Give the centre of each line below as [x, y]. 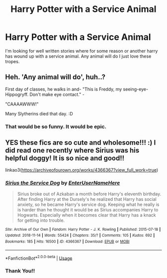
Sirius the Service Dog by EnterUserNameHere [63, 183]
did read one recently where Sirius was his [72, 150]
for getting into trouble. [41, 220]
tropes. [12, 61]
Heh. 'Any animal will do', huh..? [55, 77]
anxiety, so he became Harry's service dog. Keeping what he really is [88, 204]
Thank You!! [20, 271]
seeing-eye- [135, 89]
